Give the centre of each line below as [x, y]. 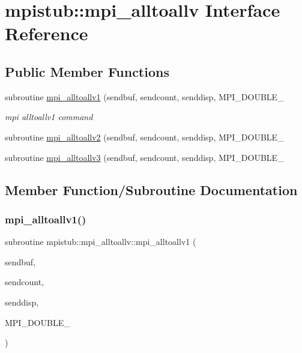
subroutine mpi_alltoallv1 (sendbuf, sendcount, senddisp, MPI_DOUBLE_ [144, 96]
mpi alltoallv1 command [49, 117]
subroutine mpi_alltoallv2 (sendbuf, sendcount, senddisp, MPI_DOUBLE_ [144, 137]
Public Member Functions [87, 71]
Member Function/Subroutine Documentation [151, 189]
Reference [47, 33]
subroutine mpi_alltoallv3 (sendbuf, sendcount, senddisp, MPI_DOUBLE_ [144, 157]
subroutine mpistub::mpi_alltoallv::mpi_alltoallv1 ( [101, 242]
